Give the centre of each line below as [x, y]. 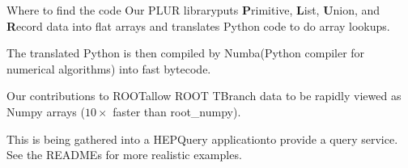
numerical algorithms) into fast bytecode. [109, 68]
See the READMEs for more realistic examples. [124, 155]
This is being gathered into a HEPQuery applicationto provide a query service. [202, 139]
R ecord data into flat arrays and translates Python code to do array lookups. [198, 25]
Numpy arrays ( [46, 111]
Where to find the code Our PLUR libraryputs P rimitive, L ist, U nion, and [193, 10]
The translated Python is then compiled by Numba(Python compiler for [186, 53]
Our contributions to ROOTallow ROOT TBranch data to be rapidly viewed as [204, 96]
